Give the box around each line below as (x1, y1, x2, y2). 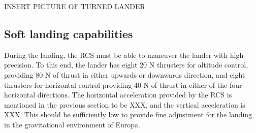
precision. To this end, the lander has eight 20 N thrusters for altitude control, (4, 59, 248, 70)
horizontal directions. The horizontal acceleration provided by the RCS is (4, 89, 232, 100)
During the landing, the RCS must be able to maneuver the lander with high (4, 49, 244, 60)
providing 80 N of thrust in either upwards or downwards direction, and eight (4, 69, 245, 80)
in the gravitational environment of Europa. (4, 119, 140, 129)
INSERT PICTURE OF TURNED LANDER (4, 1, 145, 11)
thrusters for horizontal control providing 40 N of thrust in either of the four (4, 79, 242, 90)
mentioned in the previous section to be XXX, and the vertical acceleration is (4, 99, 245, 110)
